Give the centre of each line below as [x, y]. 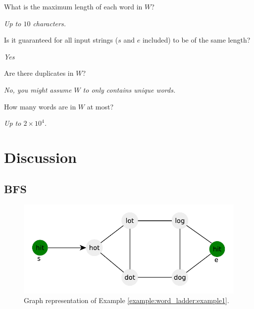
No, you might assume [38, 89]
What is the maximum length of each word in [73, 6]
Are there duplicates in [39, 73]
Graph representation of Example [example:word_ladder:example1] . [127, 300]
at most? [100, 106]
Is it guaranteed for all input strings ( [61, 40]
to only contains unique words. [129, 89]
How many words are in [40, 106]
